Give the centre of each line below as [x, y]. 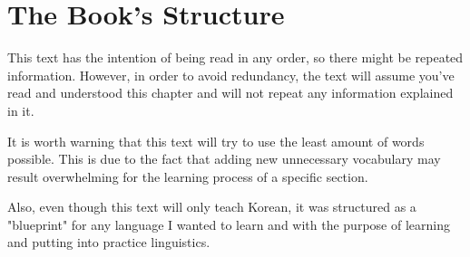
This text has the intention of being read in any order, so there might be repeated [235, 57]
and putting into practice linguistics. [109, 242]
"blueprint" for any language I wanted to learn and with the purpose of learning [229, 224]
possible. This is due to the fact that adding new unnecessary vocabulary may [224, 159]
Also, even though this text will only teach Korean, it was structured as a [212, 207]
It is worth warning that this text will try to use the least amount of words [216, 141]
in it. [21, 110]
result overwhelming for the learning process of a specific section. [188, 176]
